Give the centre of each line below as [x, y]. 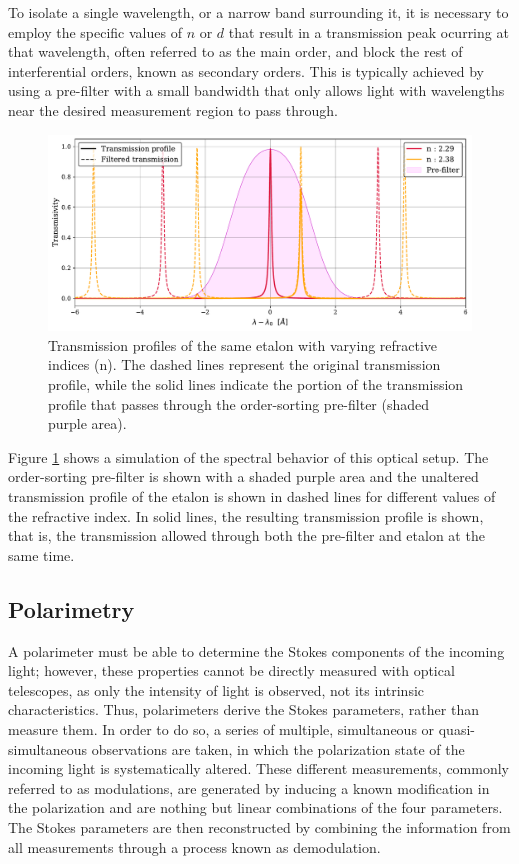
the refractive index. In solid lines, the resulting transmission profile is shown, [246, 515]
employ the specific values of [95, 31]
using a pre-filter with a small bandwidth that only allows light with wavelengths [256, 90]
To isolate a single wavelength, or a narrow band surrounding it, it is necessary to [258, 12]
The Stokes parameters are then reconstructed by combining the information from [259, 826]
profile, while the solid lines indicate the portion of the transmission [256, 384]
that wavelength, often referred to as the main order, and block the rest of [235, 51]
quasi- [456, 728]
